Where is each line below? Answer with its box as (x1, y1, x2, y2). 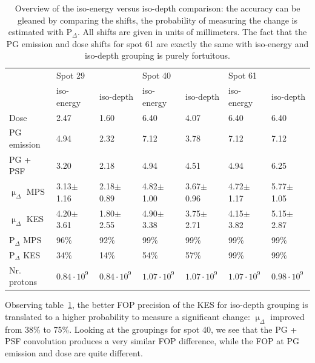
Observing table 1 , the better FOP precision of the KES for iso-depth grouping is (5, 298, 308, 311)
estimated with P (8, 25, 72, 38)
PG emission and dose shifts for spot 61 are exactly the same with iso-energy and (6, 37, 309, 50)
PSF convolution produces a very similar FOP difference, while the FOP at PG (5, 335, 299, 347)
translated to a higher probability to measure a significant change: (5, 310, 250, 323)
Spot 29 (56, 69, 85, 82)
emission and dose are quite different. (5, 347, 143, 359)
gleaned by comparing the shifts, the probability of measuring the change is (17, 13, 298, 26)
